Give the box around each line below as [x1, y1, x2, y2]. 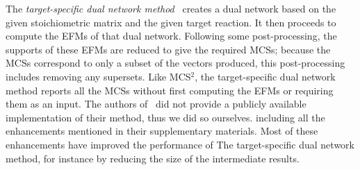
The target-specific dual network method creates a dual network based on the [6, 1, 336, 15]
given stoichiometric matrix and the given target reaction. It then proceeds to [6, 15, 336, 29]
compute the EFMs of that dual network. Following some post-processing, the [6, 28, 337, 43]
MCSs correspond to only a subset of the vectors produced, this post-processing [6, 56, 345, 70]
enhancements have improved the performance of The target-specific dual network [6, 137, 354, 151]
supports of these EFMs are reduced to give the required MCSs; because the [6, 42, 331, 56]
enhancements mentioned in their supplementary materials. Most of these [6, 124, 318, 138]
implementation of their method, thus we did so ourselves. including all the [6, 110, 325, 124]
